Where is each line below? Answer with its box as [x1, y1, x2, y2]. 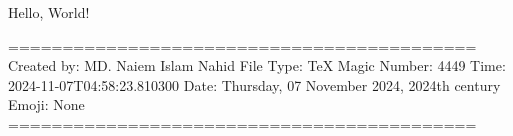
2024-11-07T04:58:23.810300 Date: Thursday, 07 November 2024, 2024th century [8, 74, 501, 95]
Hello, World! [8, 2, 90, 22]
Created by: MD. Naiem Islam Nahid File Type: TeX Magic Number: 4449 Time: [8, 55, 506, 76]
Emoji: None [8, 94, 85, 115]
